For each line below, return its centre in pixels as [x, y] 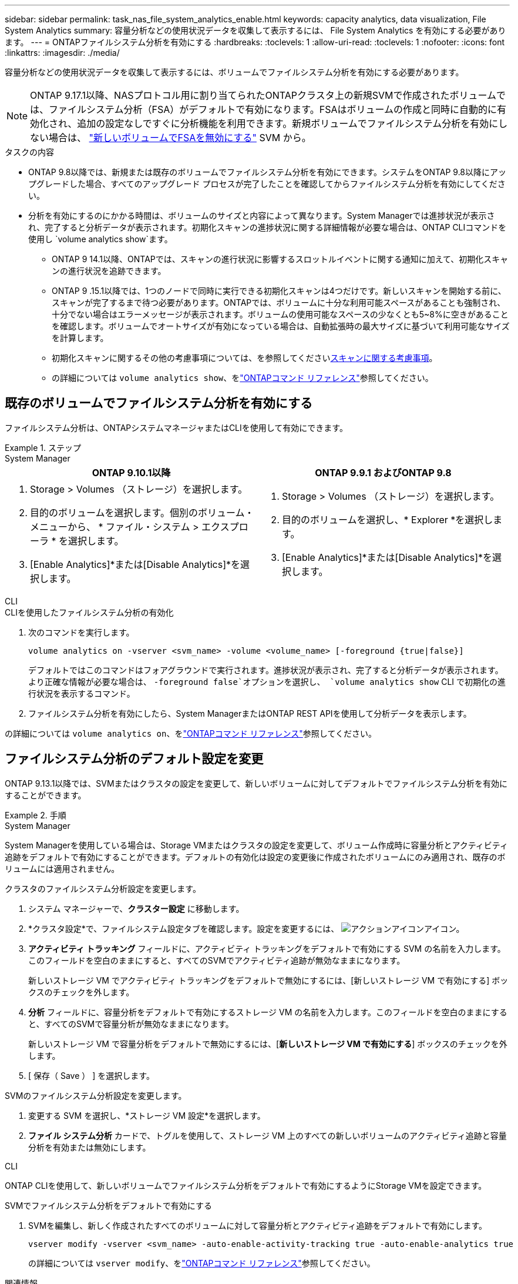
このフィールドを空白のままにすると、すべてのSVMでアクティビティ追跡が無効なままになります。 [217, 960]
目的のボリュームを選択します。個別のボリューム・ [142, 512]
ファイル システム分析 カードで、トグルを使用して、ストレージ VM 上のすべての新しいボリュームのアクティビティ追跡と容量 [268, 1135]
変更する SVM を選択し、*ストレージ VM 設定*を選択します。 [147, 1115]
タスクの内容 [29, 152]
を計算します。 [80, 338]
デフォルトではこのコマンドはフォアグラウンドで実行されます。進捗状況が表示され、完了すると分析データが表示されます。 [266, 670]
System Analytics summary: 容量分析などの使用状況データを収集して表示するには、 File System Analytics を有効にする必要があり [255, 30]
